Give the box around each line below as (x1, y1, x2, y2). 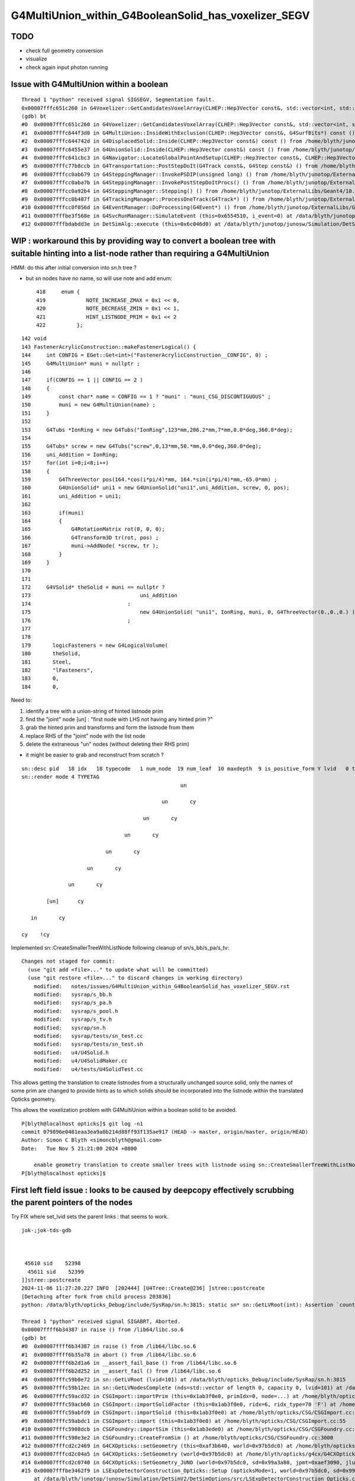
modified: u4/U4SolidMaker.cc (33, 1057, 128, 1065)
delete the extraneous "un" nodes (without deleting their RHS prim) (25, 740, 189, 748)
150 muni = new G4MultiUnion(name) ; (21, 402, 156, 408)
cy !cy (21, 931, 50, 938)
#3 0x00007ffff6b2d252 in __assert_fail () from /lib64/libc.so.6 (21, 1368, 221, 1374)
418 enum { (36, 288, 80, 296)
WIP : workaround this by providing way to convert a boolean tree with (11, 236, 276, 246)
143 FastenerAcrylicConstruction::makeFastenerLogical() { (21, 344, 196, 350)
